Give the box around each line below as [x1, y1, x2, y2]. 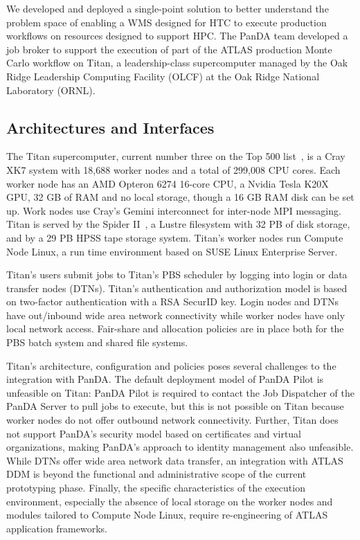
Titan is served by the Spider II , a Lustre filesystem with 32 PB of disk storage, [6, 217, 350, 231]
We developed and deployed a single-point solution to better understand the [6, 1, 329, 15]
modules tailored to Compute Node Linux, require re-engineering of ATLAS [6, 507, 328, 522]
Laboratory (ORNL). [6, 82, 96, 97]
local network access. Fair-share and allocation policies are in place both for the [6, 321, 344, 336]
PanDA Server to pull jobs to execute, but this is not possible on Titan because [6, 399, 344, 413]
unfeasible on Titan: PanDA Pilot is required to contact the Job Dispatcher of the [6, 385, 355, 399]
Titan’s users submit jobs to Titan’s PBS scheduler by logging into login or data [6, 267, 348, 282]
